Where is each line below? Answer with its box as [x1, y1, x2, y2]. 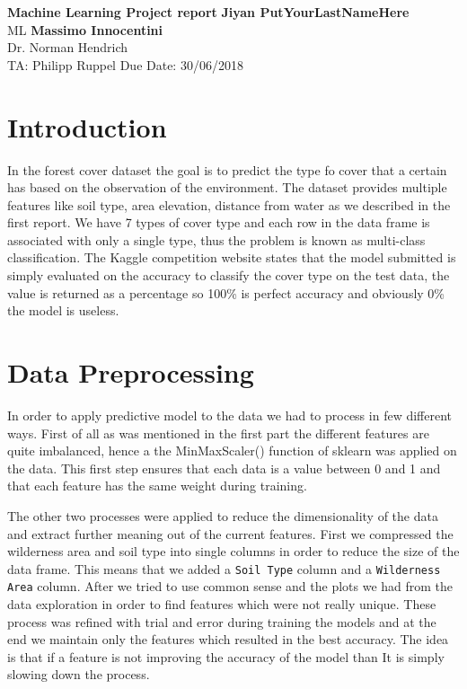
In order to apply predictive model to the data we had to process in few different [7, 405, 452, 424]
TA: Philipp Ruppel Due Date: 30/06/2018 [7, 55, 243, 74]
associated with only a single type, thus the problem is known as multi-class [7, 230, 426, 249]
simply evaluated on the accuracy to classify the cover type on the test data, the [7, 266, 450, 285]
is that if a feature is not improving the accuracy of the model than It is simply [7, 647, 445, 666]
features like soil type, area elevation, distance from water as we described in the [7, 195, 451, 214]
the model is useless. [7, 301, 119, 320]
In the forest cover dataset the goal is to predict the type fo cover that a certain [7, 160, 447, 179]
